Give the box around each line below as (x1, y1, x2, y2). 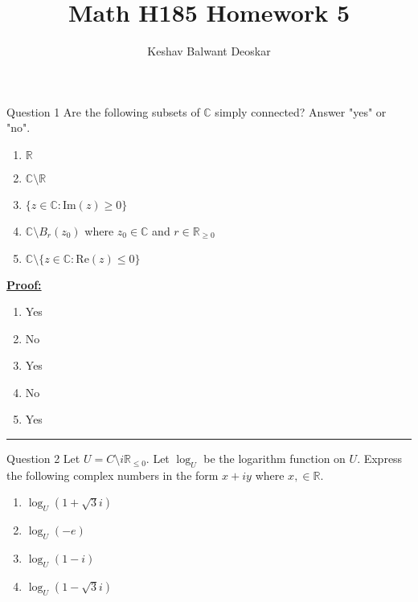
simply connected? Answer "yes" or (215, 103, 387, 120)
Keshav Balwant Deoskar (147, 43, 271, 59)
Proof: (6, 276, 42, 293)
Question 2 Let (6, 450, 80, 467)
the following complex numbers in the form (6, 466, 219, 483)
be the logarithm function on (203, 450, 346, 467)
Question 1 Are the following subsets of (6, 103, 200, 120)
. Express (357, 450, 403, 467)
